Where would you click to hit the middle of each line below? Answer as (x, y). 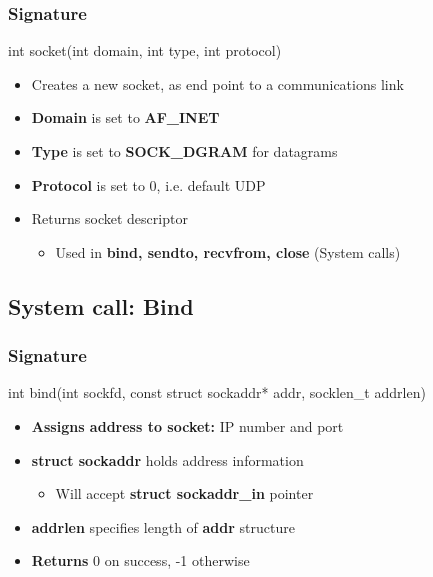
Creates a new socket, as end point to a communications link (217, 83)
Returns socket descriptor (109, 218)
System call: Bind (101, 305)
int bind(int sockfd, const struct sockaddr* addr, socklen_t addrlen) (217, 392)
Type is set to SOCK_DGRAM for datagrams (184, 151)
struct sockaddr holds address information (167, 459)
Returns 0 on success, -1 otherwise (140, 560)
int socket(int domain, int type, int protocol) (145, 50)
